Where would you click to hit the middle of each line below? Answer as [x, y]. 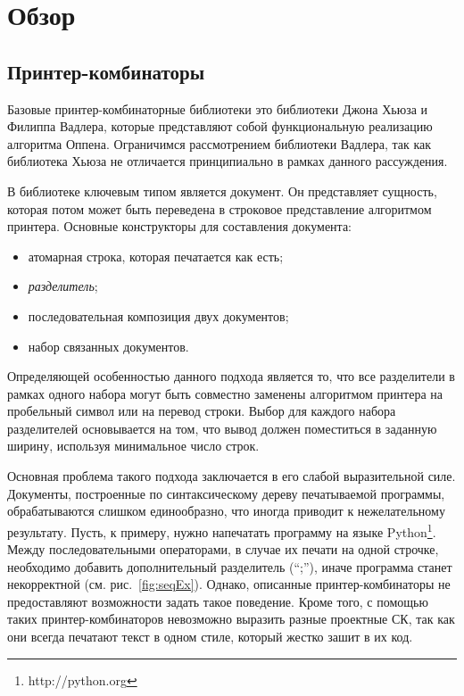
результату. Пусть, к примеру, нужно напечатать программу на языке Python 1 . [222, 530]
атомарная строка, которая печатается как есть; [156, 256]
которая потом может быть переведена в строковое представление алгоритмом [220, 208]
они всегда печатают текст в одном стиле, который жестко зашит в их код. [210, 637]
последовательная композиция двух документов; [158, 315]
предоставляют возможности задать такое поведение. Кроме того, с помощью [218, 601]
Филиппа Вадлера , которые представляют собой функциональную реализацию [220, 126]
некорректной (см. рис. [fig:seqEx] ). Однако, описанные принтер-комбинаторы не [229, 584]
